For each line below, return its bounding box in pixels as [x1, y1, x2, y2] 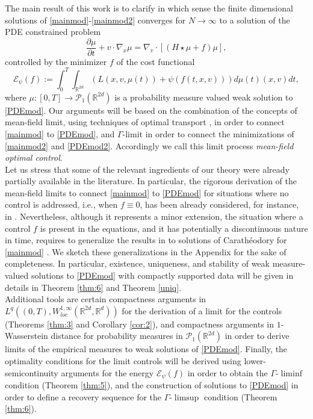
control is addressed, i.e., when [5, 198, 118, 211]
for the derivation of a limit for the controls [122, 304, 282, 317]
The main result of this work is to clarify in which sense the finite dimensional [5, 2, 293, 14]
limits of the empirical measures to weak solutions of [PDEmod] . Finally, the [5, 343, 288, 355]
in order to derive [225, 329, 290, 342]
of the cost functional [116, 55, 195, 67]
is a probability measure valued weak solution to [114, 90, 293, 103]
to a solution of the [219, 13, 290, 26]
